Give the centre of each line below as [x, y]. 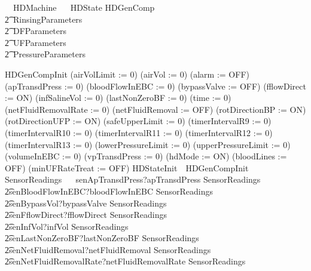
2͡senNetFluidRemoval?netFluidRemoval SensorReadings [108, 249]
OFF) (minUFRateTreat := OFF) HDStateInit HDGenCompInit [127, 167]
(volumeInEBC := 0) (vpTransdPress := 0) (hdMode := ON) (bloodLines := [146, 156]
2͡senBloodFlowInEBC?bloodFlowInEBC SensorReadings [109, 191]
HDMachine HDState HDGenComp [84, 7]
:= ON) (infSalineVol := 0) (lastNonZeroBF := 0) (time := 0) [118, 98]
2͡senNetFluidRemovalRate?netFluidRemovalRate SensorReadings [125, 261]
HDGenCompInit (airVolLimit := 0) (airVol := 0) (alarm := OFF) [127, 74]
